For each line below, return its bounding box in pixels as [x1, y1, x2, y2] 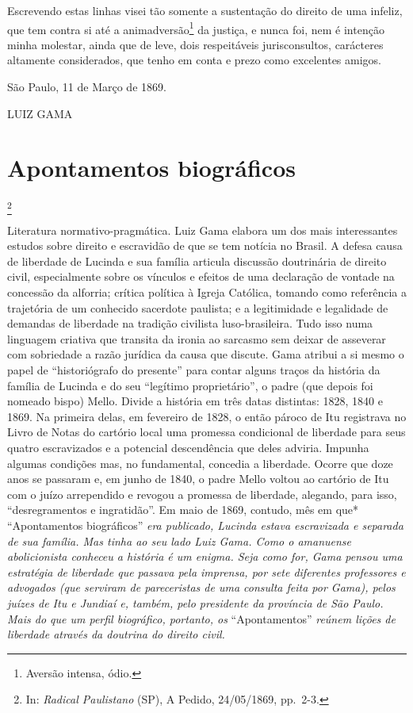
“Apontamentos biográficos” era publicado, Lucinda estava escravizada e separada [7, 516, 403, 533]
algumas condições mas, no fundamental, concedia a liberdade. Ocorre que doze [7, 454, 393, 471]
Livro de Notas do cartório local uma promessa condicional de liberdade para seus [7, 424, 406, 440]
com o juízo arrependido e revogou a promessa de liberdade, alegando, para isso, [7, 485, 397, 502]
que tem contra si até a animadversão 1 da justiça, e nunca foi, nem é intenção [7, 18, 384, 37]
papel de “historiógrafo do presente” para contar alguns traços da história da [7, 362, 380, 378]
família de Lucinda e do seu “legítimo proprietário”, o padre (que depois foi [7, 377, 373, 393]
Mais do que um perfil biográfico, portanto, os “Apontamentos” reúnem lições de [7, 610, 396, 627]
